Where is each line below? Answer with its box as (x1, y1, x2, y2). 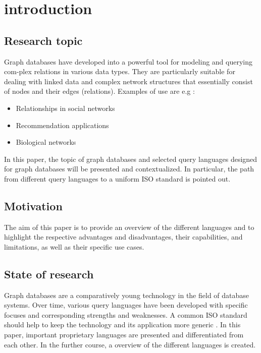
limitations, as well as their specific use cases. (4, 241, 144, 252)
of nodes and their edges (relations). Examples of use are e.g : (4, 86, 195, 96)
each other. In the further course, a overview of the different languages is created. (4, 339, 256, 349)
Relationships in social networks (16, 102, 115, 113)
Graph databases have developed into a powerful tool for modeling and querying (4, 56, 253, 67)
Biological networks (16, 137, 76, 147)
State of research (4, 266, 94, 281)
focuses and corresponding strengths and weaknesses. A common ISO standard (4, 309, 247, 320)
